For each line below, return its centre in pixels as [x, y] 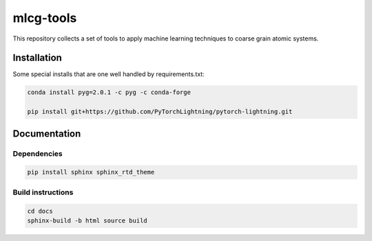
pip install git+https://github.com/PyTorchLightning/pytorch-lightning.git [160, 112]
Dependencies [38, 153]
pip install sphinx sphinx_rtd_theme [91, 172]
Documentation [47, 134]
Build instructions [43, 192]
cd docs [40, 211]
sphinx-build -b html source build [87, 220]
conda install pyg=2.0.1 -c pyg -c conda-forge [109, 92]
